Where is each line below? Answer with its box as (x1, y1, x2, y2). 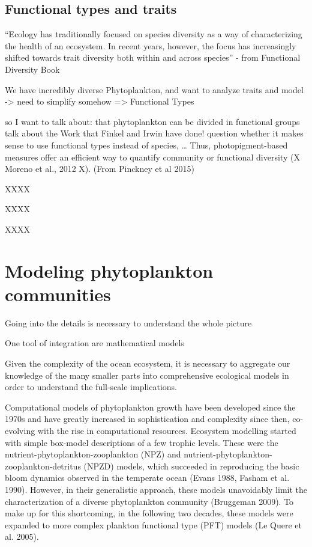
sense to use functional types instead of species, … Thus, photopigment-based (5, 138, 288, 151)
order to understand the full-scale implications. (5, 380, 177, 393)
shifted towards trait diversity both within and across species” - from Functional (5, 51, 301, 64)
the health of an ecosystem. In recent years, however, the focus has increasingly (5, 39, 296, 52)
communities (5, 281, 111, 306)
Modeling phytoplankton (5, 258, 214, 283)
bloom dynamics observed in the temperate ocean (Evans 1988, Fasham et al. (5, 471, 290, 484)
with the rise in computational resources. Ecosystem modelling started (37, 424, 296, 436)
